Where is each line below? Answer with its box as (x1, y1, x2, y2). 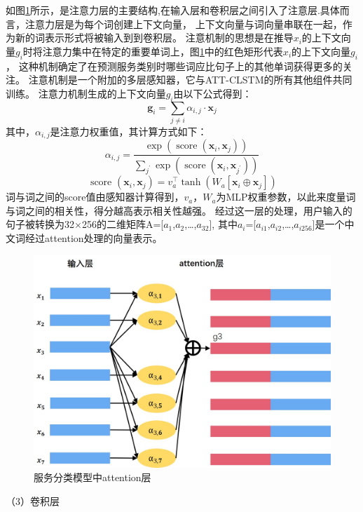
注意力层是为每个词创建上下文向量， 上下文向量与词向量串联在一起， (25, 16, 343, 31)
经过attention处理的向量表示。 (25, 231, 163, 245)
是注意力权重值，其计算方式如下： (50, 123, 207, 138)
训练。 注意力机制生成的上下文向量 (6, 86, 166, 100)
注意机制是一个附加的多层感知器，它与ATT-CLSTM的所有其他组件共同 (28, 72, 352, 87)
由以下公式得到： (173, 86, 252, 100)
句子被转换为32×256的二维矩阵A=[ (6, 217, 164, 231)
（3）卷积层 (6, 493, 60, 508)
